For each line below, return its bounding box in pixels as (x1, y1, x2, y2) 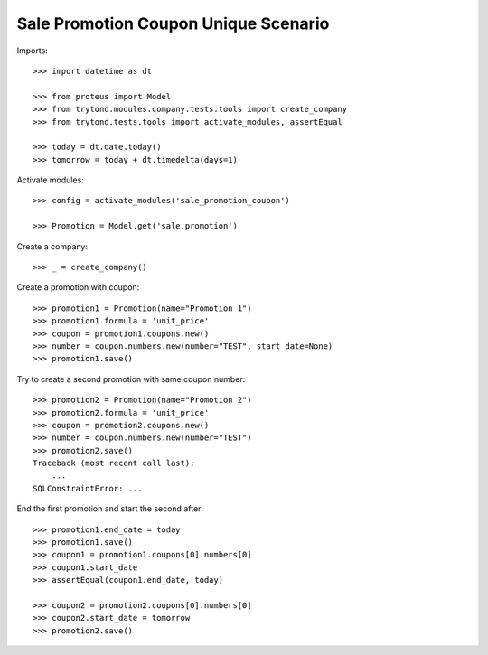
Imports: (16, 45, 49, 56)
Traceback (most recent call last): (33, 458, 195, 469)
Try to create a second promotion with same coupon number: (16, 373, 246, 384)
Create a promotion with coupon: (16, 282, 140, 293)
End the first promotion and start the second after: (16, 503, 203, 514)
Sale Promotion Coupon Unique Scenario (16, 14, 330, 33)
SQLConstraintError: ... (33, 483, 143, 493)
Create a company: (16, 240, 88, 252)
